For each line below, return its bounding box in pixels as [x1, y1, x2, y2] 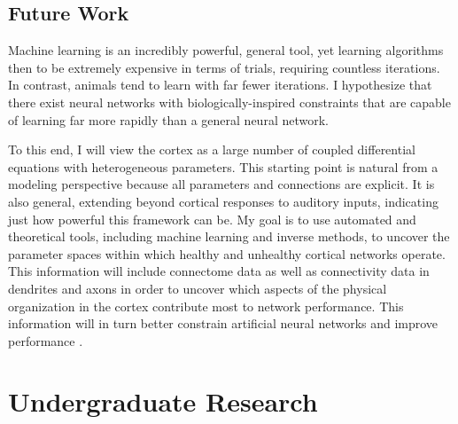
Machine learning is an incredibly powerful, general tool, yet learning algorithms [8, 41, 444, 59]
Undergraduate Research [8, 383, 318, 420]
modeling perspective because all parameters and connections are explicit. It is [8, 175, 435, 193]
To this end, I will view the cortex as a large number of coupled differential [8, 140, 415, 159]
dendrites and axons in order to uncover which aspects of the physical [8, 279, 387, 297]
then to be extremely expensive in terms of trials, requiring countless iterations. [8, 58, 440, 76]
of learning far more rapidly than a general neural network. [8, 110, 329, 129]
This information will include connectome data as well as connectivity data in [8, 262, 430, 280]
